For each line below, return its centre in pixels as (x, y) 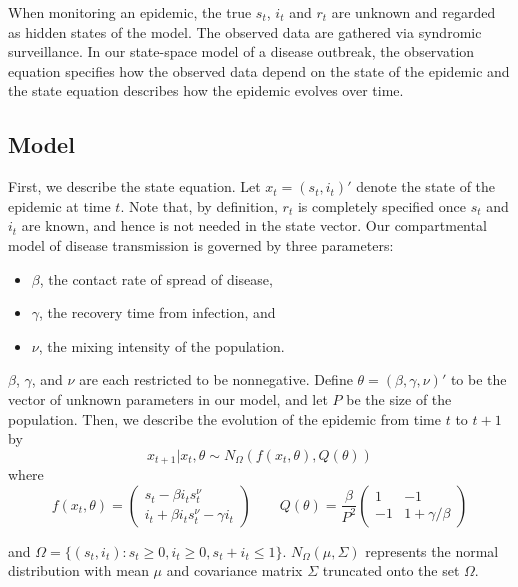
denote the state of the (426, 186)
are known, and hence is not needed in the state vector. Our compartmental (254, 225)
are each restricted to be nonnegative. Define (216, 379)
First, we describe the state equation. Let (134, 186)
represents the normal (432, 550)
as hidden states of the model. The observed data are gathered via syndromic (245, 31)
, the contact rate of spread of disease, (156, 278)
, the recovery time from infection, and (157, 312)
